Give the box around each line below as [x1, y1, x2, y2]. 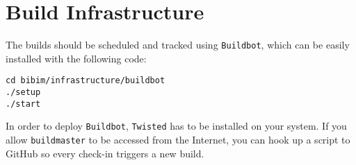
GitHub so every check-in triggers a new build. [6, 146, 204, 160]
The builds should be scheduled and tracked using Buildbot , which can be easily [6, 37, 350, 52]
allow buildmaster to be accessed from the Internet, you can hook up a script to [6, 132, 350, 146]
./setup [6, 87, 41, 98]
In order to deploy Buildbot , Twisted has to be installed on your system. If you [6, 119, 347, 133]
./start [6, 98, 41, 109]
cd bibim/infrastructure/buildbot [6, 76, 165, 86]
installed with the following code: [6, 51, 147, 65]
